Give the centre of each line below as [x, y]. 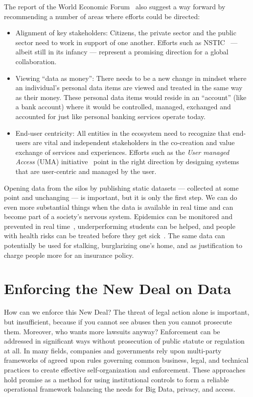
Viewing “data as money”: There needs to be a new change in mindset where [131, 78]
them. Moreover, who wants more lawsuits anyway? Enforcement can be [112, 331]
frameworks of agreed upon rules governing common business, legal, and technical [126, 360]
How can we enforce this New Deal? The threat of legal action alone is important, [127, 312]
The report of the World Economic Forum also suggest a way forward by [115, 6]
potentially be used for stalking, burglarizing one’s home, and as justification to [123, 245]
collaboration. [36, 61]
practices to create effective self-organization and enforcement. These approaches [125, 369]
